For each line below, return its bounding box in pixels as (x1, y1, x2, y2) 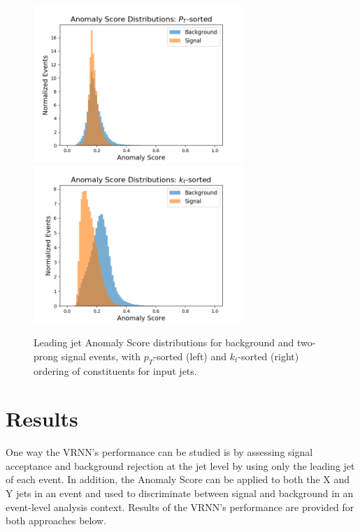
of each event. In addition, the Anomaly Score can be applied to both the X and (6, 472, 350, 487)
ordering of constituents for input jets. (34, 363, 197, 378)
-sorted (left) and (153, 348, 226, 363)
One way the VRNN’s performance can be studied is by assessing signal (6, 445, 313, 459)
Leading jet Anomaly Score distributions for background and (34, 335, 294, 350)
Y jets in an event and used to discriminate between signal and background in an (6, 486, 354, 501)
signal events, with (61, 348, 141, 363)
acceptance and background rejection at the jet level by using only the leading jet (6, 458, 355, 473)
